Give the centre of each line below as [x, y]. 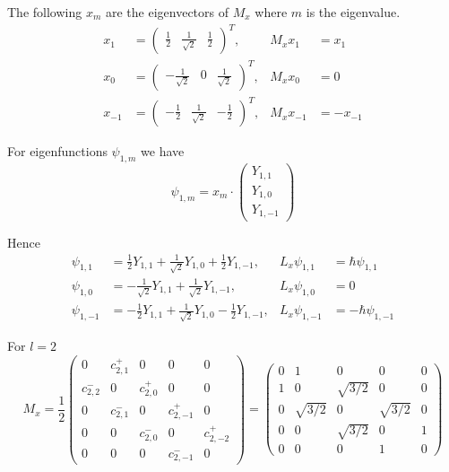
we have [163, 151]
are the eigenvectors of [167, 12]
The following [45, 12]
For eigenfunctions [57, 151]
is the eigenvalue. [353, 12]
